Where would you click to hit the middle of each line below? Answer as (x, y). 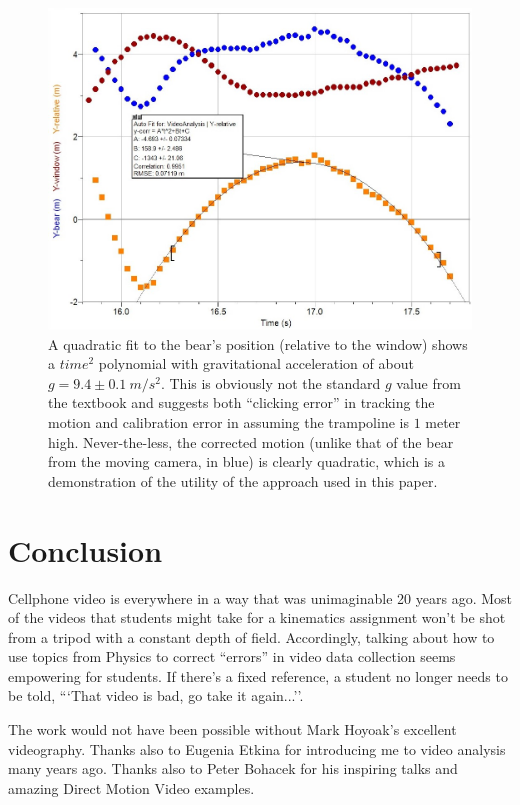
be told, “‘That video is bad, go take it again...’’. (156, 695)
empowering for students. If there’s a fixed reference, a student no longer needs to (258, 675)
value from (428, 382)
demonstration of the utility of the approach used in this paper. (243, 480)
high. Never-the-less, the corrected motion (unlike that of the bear (251, 441)
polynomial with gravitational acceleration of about (256, 363)
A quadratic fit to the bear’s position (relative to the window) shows (258, 343)
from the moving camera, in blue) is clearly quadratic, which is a (246, 461)
